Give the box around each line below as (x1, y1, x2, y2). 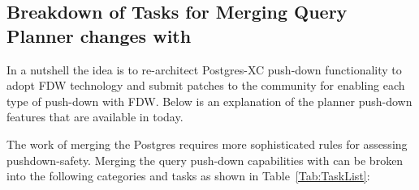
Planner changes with (6, 23, 192, 48)
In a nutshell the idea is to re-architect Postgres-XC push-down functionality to (6, 61, 402, 78)
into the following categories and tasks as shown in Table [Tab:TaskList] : (6, 167, 370, 184)
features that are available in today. (6, 108, 184, 125)
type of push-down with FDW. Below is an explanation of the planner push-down (6, 92, 413, 109)
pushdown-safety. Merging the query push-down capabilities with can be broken (6, 151, 404, 168)
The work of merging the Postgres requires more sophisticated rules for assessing (6, 135, 408, 152)
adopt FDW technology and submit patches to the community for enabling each (6, 77, 405, 94)
